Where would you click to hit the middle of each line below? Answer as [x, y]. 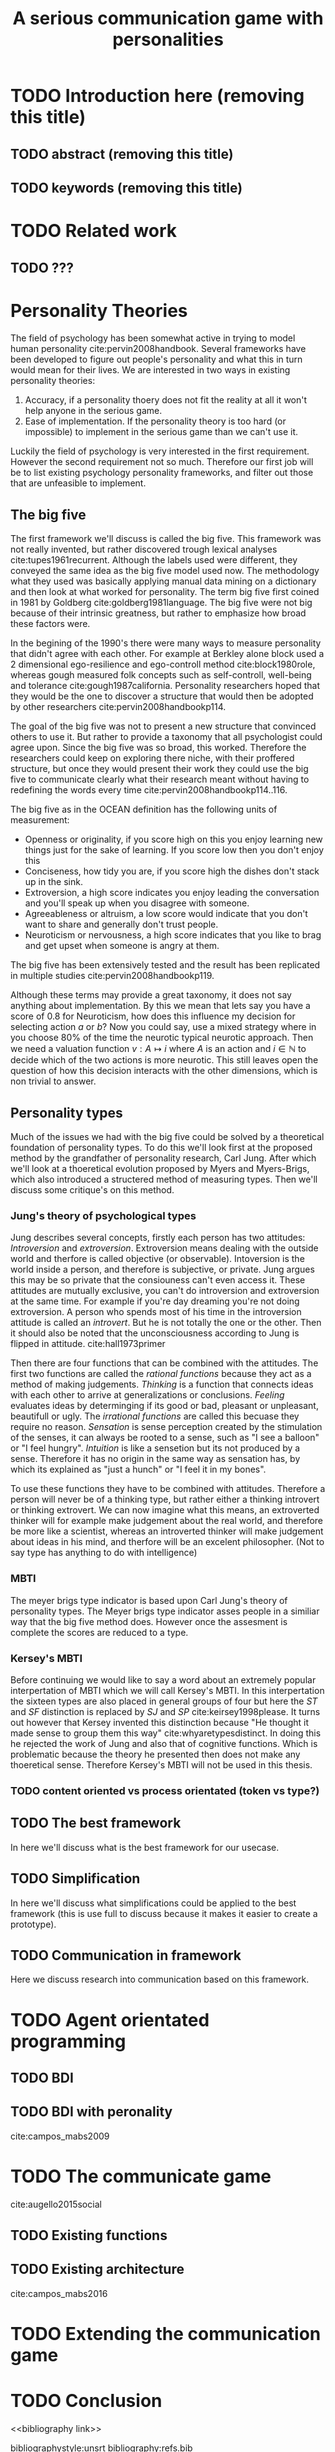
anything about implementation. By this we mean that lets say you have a [160, 1006]
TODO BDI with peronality [91, 2112]
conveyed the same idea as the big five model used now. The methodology [165, 571]
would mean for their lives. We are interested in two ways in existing [150, 370]
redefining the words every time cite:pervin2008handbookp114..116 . [149, 790]
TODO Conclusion [86, 2401]
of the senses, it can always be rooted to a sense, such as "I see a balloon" [165, 1438]
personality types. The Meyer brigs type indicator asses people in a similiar [165, 1611]
